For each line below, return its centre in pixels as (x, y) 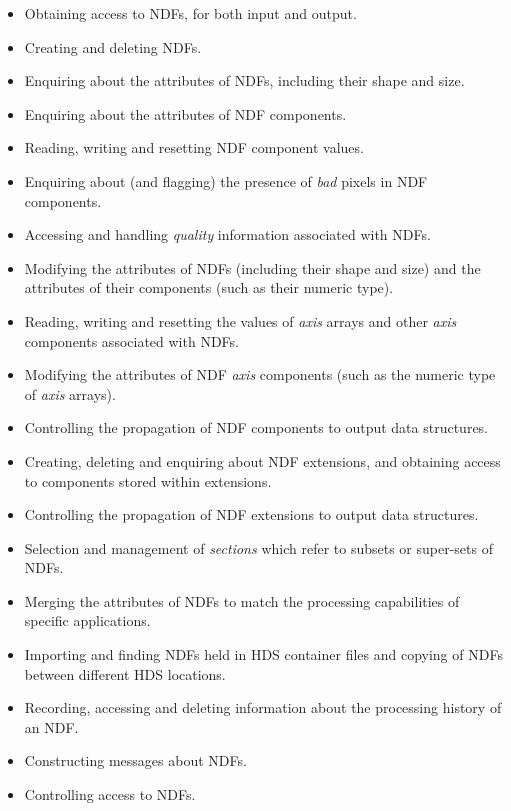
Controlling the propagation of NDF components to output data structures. (256, 427)
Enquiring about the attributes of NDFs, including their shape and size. (244, 80)
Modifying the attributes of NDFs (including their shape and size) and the (252, 267)
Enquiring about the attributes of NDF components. (185, 113)
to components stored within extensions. (148, 480)
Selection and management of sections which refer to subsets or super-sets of (258, 547)
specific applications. (87, 620)
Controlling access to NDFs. (110, 794)
